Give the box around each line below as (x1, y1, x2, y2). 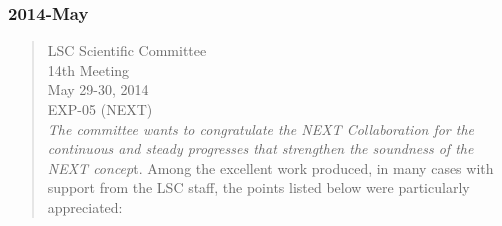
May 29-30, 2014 (47, 79, 149, 100)
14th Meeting (47, 59, 130, 80)
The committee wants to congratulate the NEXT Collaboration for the (47, 118, 475, 139)
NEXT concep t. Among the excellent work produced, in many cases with (47, 157, 494, 178)
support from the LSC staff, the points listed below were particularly (47, 177, 470, 198)
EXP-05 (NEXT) (47, 99, 153, 119)
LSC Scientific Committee (47, 40, 207, 61)
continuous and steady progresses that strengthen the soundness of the (47, 138, 474, 159)
